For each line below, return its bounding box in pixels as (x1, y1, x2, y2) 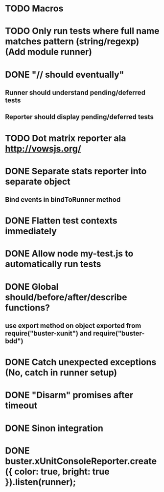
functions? (5, 302, 50, 313)
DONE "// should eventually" (5, 69, 124, 80)
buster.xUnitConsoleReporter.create (5, 456, 157, 466)
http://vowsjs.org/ (5, 143, 82, 154)
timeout (5, 400, 38, 411)
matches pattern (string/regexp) (5, 36, 140, 47)
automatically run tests (5, 259, 101, 270)
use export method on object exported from (5, 322, 141, 330)
